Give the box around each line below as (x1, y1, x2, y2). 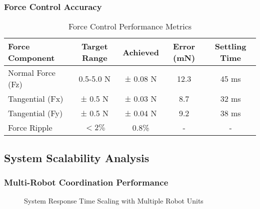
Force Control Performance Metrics (68, 20, 192, 32)
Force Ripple (8, 122, 52, 134)
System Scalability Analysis (4, 150, 149, 165)
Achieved (122, 46, 159, 58)
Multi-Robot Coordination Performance (4, 176, 168, 188)
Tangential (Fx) (8, 93, 63, 105)
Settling (214, 40, 246, 52)
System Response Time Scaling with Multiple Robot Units (24, 196, 203, 206)
